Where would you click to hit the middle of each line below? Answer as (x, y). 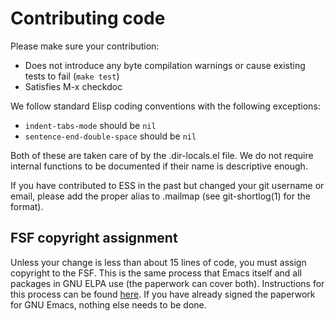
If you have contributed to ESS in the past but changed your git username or (167, 185)
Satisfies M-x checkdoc (73, 86)
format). (27, 206)
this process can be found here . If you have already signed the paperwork (163, 294)
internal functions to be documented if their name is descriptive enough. (159, 166)
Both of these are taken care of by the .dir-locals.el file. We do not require (162, 155)
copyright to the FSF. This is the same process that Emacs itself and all (156, 273)
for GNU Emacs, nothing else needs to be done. (108, 304)
